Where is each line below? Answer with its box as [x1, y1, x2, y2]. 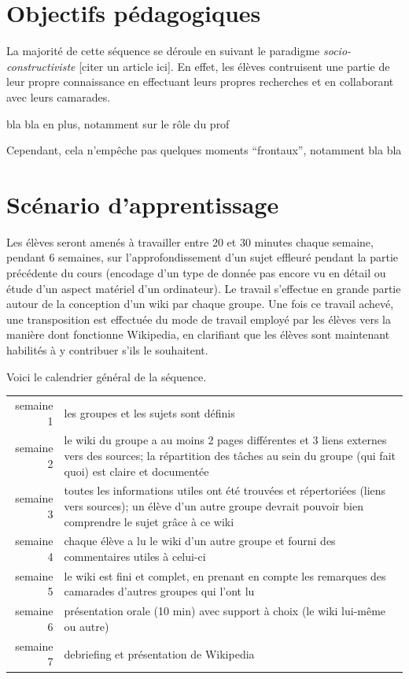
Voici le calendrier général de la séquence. [6, 368, 207, 384]
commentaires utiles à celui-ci [64, 548, 206, 564]
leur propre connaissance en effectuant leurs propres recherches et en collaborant [6, 73, 394, 90]
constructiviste [6, 58, 76, 74]
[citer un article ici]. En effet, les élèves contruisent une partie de [79, 58, 390, 74]
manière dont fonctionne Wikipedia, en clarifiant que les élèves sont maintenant [6, 326, 390, 343]
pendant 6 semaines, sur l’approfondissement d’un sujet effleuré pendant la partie [6, 249, 399, 265]
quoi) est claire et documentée [64, 462, 209, 479]
